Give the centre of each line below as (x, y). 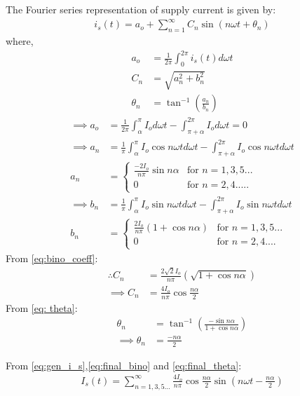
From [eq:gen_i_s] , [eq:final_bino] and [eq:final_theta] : (124, 365)
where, (20, 40)
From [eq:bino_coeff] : (52, 258)
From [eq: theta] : (42, 307)
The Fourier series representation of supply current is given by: (141, 9)
